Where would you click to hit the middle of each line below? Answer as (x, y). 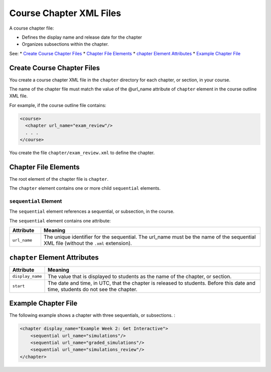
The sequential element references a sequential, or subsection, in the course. (92, 211)
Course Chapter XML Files (65, 13)
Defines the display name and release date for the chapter (82, 37)
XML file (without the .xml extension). (88, 243)
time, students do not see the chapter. (93, 289)
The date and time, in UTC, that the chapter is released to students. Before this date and (152, 283)
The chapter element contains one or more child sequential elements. (85, 188)
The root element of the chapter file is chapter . (59, 179)
